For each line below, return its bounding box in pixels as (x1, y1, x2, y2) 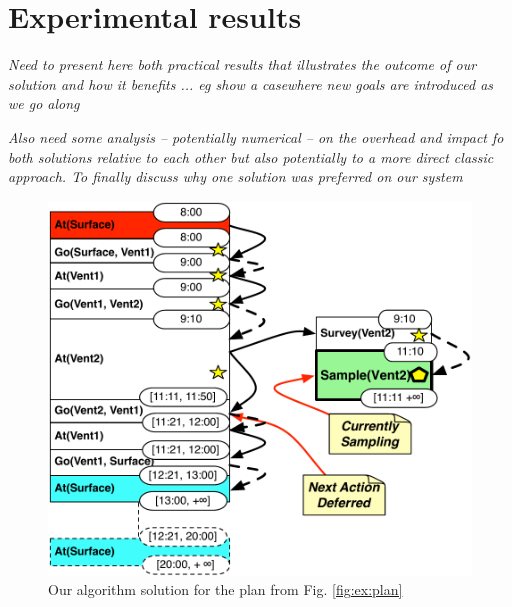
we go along (8, 93, 80, 114)
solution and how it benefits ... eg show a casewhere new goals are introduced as (8, 73, 494, 94)
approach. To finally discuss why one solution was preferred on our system (8, 166, 463, 187)
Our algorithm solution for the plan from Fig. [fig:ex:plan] (48, 579, 403, 600)
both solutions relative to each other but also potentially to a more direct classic (8, 146, 494, 167)
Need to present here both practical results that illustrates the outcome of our (8, 54, 477, 75)
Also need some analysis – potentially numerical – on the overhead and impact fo (8, 126, 504, 147)
